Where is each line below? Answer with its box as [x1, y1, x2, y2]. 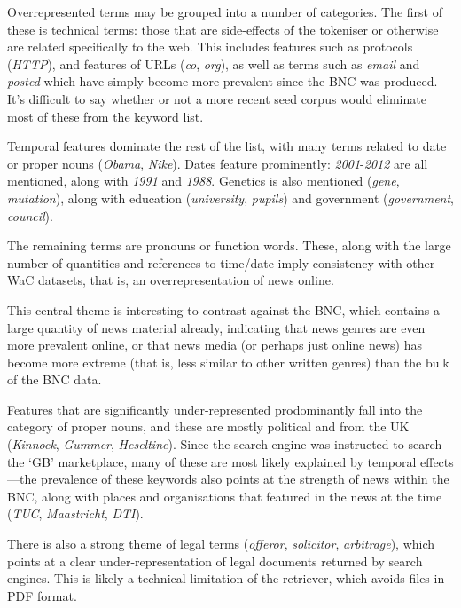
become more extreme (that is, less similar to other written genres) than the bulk [7, 352, 449, 371]
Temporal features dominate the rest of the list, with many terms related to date [7, 137, 447, 155]
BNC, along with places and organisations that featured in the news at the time [7, 486, 442, 505]
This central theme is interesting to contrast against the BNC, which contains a [7, 300, 440, 319]
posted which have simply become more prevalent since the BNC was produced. [7, 72, 438, 91]
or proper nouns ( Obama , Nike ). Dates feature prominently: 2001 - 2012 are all [7, 154, 428, 172]
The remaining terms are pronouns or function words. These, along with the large [7, 236, 451, 255]
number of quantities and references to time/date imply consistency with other [7, 253, 435, 272]
